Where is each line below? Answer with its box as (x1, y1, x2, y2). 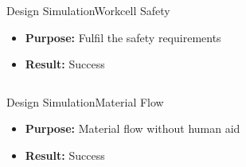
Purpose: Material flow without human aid (25, 120, 240, 137)
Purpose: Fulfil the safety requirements (25, 29, 221, 45)
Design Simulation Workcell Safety (6, 2, 170, 18)
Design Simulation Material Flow (6, 93, 164, 110)
